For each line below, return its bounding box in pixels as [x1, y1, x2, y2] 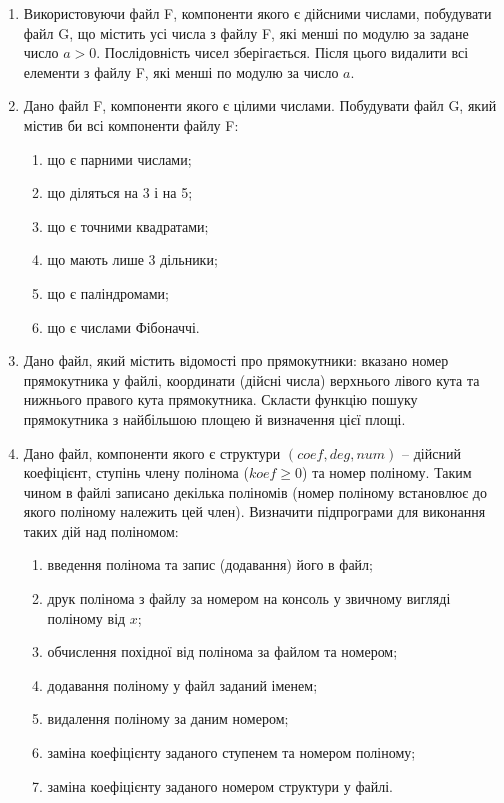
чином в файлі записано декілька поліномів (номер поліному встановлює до [23, 481, 487, 502]
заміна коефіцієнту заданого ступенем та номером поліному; [47, 742, 416, 763]
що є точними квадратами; [47, 215, 209, 236]
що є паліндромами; [47, 282, 169, 303]
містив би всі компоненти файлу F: [23, 114, 239, 135]
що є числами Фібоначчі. [47, 316, 200, 337]
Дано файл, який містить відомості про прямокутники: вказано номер [23, 350, 449, 371]
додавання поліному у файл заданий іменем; [47, 674, 318, 695]
